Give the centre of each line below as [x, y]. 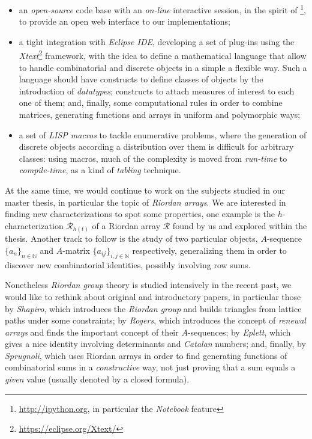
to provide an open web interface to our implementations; [124, 21]
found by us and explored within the [240, 225]
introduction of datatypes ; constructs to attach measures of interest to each [157, 91]
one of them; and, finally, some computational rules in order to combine [151, 103]
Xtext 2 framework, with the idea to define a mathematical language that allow [163, 55]
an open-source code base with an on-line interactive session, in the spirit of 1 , [162, 9]
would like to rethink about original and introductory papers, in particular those [153, 296]
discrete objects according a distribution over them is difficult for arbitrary [156, 146]
